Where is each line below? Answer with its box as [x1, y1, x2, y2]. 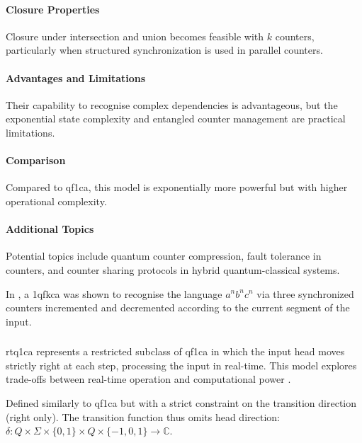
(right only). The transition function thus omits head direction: [6, 409, 280, 424]
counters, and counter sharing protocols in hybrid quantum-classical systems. [6, 262, 340, 277]
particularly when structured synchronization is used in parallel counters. [6, 42, 323, 57]
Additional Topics [6, 221, 94, 236]
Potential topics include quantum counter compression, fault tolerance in [6, 248, 322, 263]
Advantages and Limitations [6, 70, 146, 85]
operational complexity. [6, 193, 107, 208]
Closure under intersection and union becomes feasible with [6, 28, 264, 43]
